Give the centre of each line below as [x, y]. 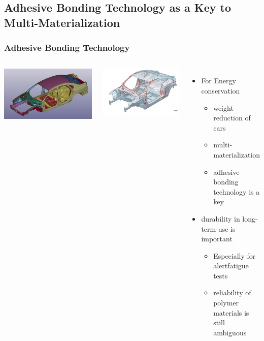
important [217, 239]
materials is [231, 312]
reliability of [232, 292]
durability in [221, 218]
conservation [221, 90]
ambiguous [230, 332]
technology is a [237, 191]
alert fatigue [231, 266]
